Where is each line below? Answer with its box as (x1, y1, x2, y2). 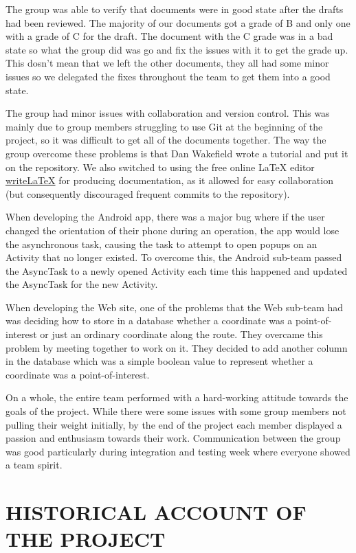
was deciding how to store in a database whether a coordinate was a (5, 313, 293, 328)
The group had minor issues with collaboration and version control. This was (5, 106, 330, 120)
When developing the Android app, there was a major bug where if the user (5, 210, 325, 224)
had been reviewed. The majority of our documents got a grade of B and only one (5, 15, 351, 30)
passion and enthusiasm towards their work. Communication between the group (5, 431, 341, 445)
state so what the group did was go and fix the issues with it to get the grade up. (5, 42, 348, 56)
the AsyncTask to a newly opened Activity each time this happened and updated (5, 263, 348, 278)
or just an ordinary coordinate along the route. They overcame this (40, 327, 323, 341)
